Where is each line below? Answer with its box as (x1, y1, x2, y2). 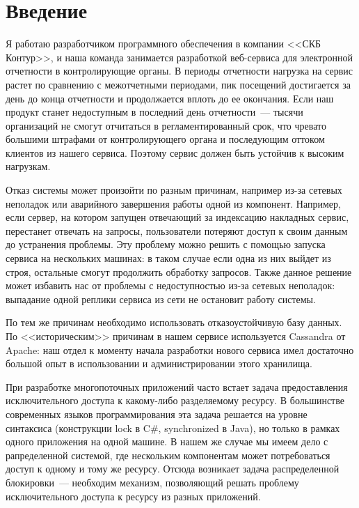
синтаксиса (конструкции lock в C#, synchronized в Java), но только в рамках (6, 420, 340, 435)
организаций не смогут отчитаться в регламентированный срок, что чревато (6, 118, 326, 132)
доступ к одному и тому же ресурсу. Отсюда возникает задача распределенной (6, 461, 340, 476)
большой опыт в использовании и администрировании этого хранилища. (6, 356, 312, 371)
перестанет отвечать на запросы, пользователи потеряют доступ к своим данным (6, 223, 348, 238)
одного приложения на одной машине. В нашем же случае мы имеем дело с (6, 434, 328, 449)
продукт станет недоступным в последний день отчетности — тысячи (6, 105, 303, 119)
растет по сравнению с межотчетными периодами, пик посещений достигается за (6, 77, 351, 91)
